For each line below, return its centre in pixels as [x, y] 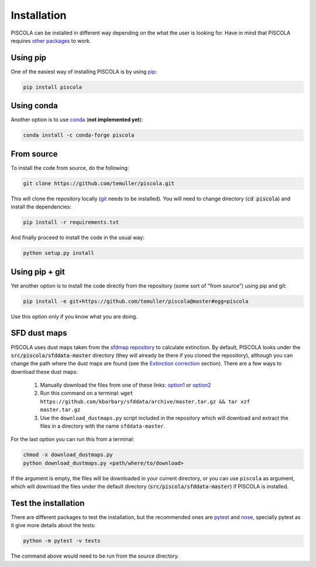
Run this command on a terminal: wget [87, 393]
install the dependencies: [41, 207]
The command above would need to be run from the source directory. [95, 556]
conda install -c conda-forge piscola [79, 135]
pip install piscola [52, 87]
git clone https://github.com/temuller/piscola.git [99, 183]
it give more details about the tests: [53, 525]
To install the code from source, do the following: [70, 168]
